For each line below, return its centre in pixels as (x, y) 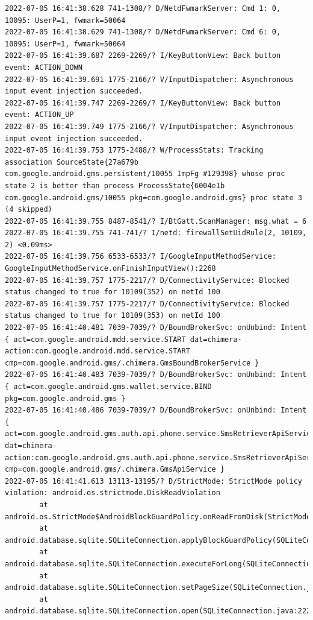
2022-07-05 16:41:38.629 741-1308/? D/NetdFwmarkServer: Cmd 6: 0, (143, 32)
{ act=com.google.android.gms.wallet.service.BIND (108, 387)
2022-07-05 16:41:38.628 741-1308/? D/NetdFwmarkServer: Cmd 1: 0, (143, 8)
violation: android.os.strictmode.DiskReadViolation (113, 493)
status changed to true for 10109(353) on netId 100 (113, 316)
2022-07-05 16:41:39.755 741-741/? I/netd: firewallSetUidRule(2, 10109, (156, 233)
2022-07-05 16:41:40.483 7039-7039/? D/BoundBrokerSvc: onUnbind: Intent (156, 375)
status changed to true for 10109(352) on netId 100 (113, 292)
